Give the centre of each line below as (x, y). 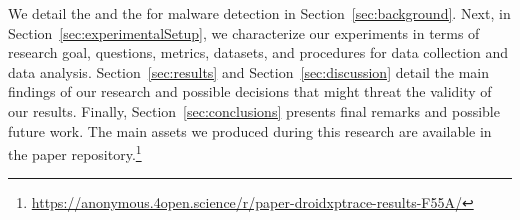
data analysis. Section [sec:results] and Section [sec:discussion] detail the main (249, 71)
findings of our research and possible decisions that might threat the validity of (250, 91)
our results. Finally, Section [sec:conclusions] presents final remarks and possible (254, 110)
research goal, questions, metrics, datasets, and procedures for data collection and (258, 52)
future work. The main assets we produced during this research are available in (250, 130)
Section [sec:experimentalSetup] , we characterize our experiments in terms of (244, 32)
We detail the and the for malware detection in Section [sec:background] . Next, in (259, 13)
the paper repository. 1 (75, 152)
